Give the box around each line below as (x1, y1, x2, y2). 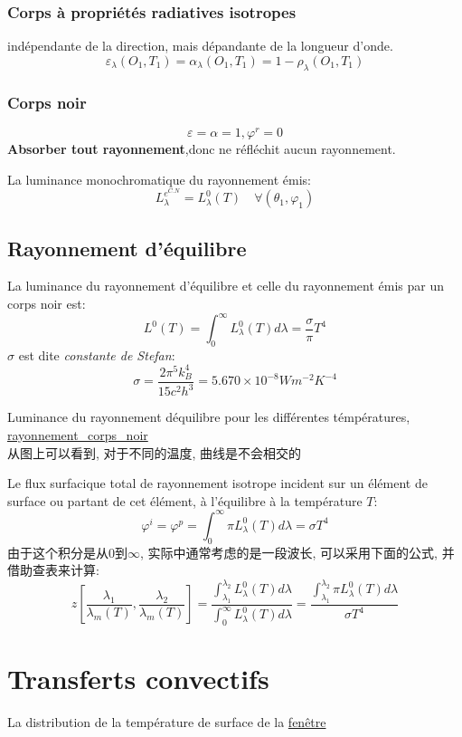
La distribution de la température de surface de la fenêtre (7, 713, 326, 732)
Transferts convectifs (7, 660, 269, 697)
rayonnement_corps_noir (7, 425, 148, 444)
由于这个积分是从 (7, 542, 108, 561)
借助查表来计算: (7, 560, 99, 579)
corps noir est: (7, 293, 86, 312)
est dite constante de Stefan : (18, 345, 175, 364)
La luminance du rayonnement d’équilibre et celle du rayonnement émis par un (7, 276, 445, 295)
